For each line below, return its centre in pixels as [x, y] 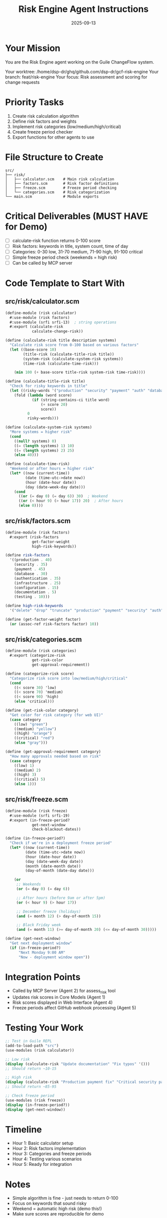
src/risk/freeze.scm [37, 799]
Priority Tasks [35, 102]
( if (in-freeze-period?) [35, 948]
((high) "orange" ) [33, 734]
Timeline [24, 1129]
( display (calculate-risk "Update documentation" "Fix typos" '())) [78, 1064]
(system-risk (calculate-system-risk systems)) [73, 359]
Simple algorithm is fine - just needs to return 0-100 [65, 1198]
